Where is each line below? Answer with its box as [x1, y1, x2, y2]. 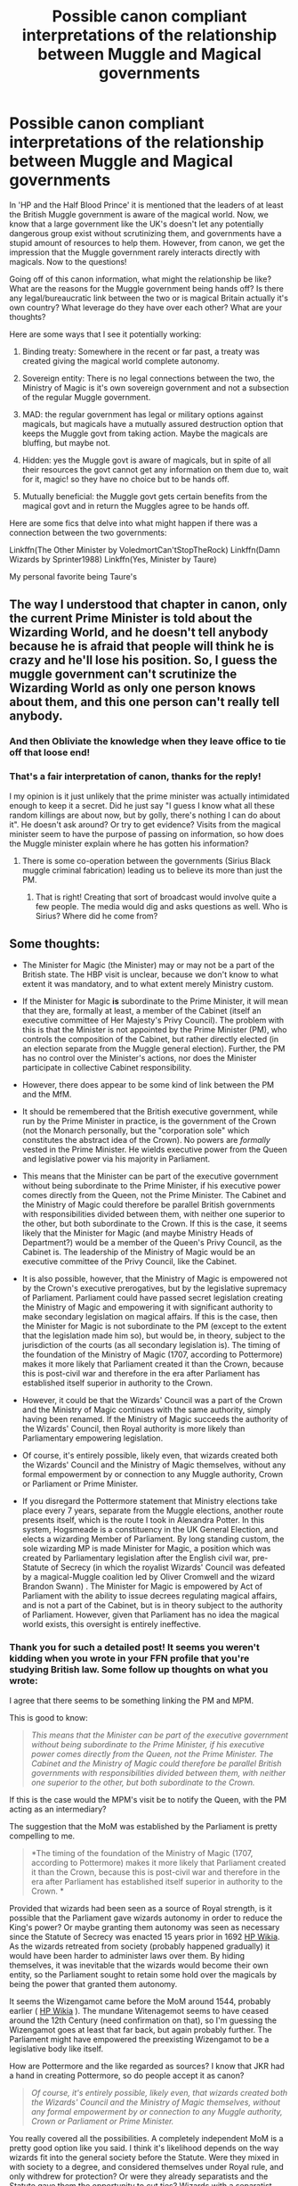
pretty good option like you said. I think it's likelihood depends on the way [9, 2142, 279, 2153]
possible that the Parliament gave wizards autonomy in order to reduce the [9, 1912, 283, 1923]
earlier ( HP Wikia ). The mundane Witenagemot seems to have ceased [9, 2005, 270, 2016]
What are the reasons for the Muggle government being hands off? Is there [9, 283, 285, 293]
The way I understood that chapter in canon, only [9, 597, 287, 612]
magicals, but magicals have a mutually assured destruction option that [21, 418, 284, 429]
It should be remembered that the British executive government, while [21, 1106, 278, 1117]
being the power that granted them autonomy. [9, 1978, 178, 1989]
